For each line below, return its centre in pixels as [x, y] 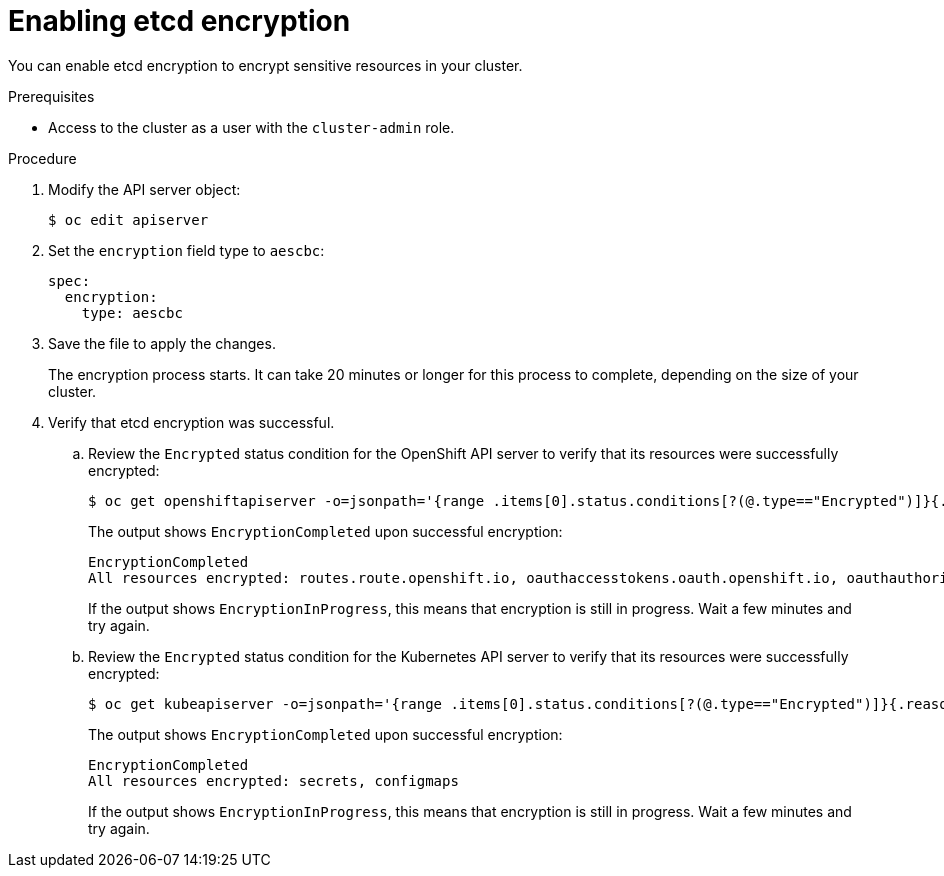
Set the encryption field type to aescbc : [186, 250]
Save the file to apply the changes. [162, 343]
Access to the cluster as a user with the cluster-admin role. [251, 127]
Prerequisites [51, 96]
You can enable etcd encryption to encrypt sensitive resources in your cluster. [265, 65]
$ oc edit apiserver [128, 219]
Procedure [42, 158]
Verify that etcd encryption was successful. [191, 422]
